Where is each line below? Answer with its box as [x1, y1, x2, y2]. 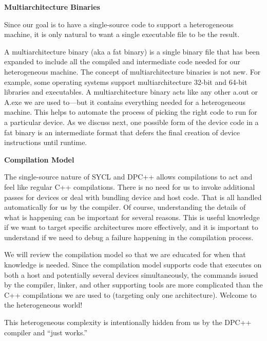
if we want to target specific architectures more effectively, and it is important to [4, 222, 258, 232]
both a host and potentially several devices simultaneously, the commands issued [4, 269, 258, 280]
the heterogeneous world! [4, 299, 83, 310]
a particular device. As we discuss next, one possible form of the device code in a [4, 116, 259, 127]
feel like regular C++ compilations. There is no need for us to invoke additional [4, 181, 255, 192]
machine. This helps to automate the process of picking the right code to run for [4, 106, 257, 117]
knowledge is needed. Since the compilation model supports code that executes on [4, 259, 262, 270]
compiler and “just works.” [4, 327, 88, 337]
